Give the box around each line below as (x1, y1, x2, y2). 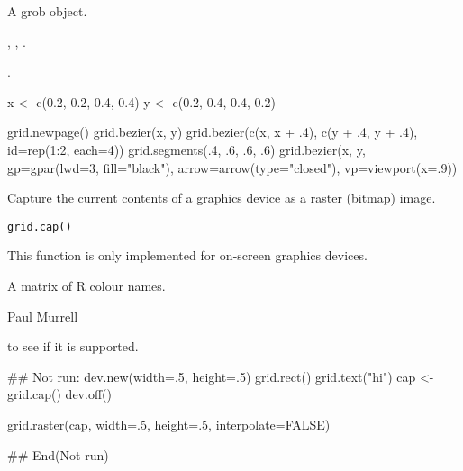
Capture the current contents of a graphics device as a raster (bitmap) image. (7, 188, 436, 207)
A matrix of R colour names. (7, 276, 166, 294)
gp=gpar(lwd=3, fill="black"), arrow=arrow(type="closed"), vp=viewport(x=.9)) (7, 158, 458, 177)
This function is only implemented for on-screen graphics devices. (7, 246, 368, 265)
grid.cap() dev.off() (7, 385, 112, 403)
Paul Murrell (7, 306, 78, 325)
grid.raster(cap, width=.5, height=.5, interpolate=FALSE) (7, 414, 331, 433)
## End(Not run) (7, 445, 109, 464)
